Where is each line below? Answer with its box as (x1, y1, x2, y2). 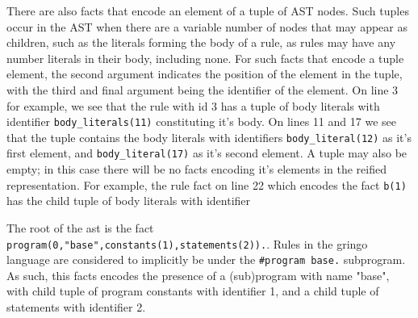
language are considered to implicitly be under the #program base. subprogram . (6, 251, 406, 268)
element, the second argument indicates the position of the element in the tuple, (6, 65, 403, 82)
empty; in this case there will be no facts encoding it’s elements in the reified (6, 161, 387, 178)
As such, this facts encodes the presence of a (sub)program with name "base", (6, 266, 390, 283)
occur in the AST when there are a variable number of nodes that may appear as (6, 18, 408, 35)
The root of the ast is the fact (6, 219, 154, 236)
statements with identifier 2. (6, 299, 146, 316)
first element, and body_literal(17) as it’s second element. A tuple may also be (6, 144, 408, 161)
